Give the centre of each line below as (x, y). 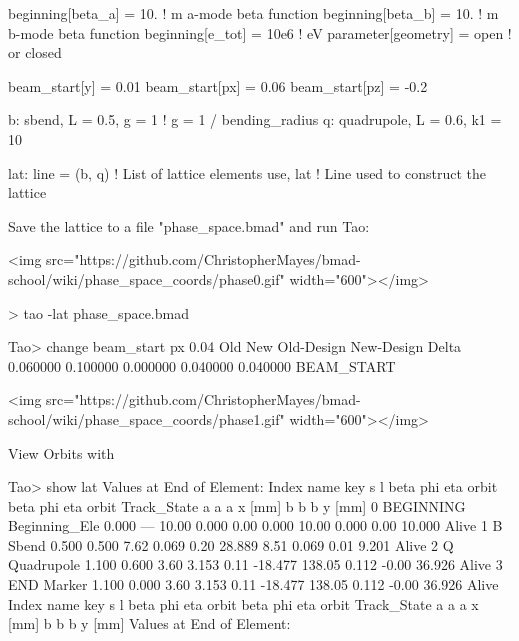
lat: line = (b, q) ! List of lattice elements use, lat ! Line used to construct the (247, 172)
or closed (35, 52)
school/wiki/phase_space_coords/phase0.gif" (146, 278)
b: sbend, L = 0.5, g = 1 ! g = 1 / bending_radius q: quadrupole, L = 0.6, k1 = (255, 119)
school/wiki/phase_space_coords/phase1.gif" (146, 418)
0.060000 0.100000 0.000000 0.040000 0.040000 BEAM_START (202, 365)
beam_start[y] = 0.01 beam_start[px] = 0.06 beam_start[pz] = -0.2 (218, 85)
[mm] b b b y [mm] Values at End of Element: (149, 623)
